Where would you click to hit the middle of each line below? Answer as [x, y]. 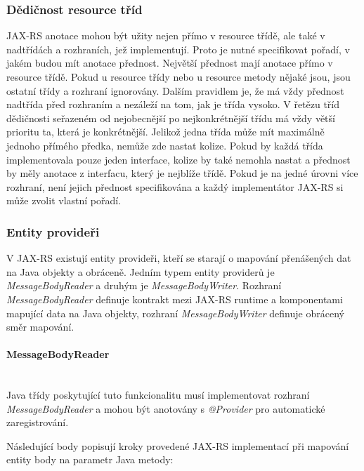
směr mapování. [40, 327]
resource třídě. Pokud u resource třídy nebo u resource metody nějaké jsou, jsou [178, 77]
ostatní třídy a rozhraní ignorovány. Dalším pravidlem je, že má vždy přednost [175, 90]
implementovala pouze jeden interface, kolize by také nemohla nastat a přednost [178, 159]
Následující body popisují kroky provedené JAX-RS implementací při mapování [178, 445]
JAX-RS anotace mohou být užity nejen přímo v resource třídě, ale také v [166, 35]
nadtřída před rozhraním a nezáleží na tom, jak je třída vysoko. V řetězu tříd [173, 104]
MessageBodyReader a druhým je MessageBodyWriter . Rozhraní [144, 285]
